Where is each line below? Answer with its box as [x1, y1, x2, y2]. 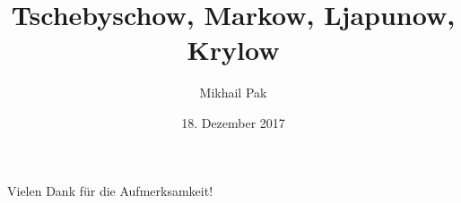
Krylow [187, 31, 280, 68]
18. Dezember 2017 [181, 113, 285, 131]
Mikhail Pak [199, 83, 267, 102]
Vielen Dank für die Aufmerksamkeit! [7, 181, 213, 199]
